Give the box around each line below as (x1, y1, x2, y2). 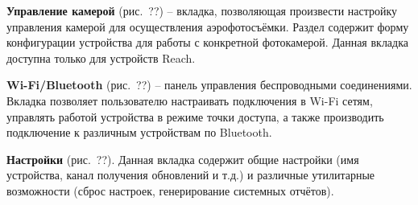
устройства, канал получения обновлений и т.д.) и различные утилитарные (6, 166, 375, 183)
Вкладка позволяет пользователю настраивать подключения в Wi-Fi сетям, (6, 92, 373, 109)
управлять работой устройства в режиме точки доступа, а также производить (6, 108, 384, 125)
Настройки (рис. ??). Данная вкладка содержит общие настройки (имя (6, 150, 359, 167)
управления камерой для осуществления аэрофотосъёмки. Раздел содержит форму (6, 18, 409, 35)
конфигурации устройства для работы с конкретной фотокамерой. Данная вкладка (6, 34, 409, 51)
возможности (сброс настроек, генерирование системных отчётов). (6, 182, 334, 199)
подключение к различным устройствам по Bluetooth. (6, 124, 272, 141)
